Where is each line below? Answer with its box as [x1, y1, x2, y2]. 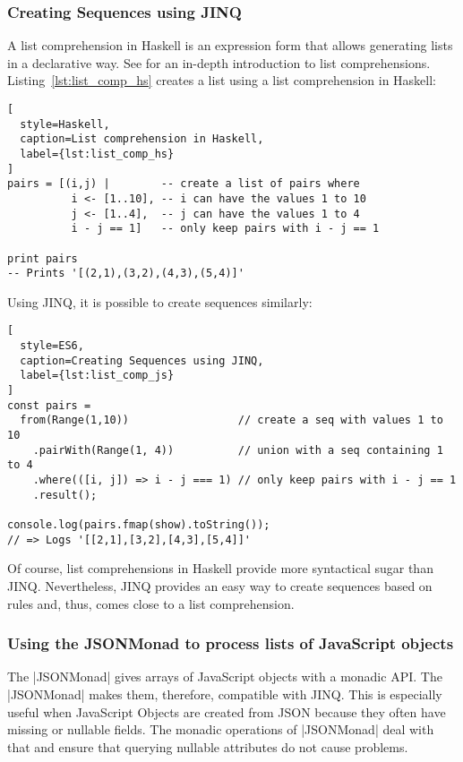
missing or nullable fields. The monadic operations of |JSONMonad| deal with [7, 720, 434, 739]
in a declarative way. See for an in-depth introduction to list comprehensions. [7, 53, 431, 72]
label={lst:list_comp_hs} [20, 147, 175, 160]
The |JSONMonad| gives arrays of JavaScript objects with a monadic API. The [7, 667, 442, 686]
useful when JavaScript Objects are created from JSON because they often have [7, 702, 446, 721]
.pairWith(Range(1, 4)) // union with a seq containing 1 [32, 443, 443, 457]
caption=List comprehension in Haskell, [20, 133, 264, 146]
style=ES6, [20, 339, 84, 353]
